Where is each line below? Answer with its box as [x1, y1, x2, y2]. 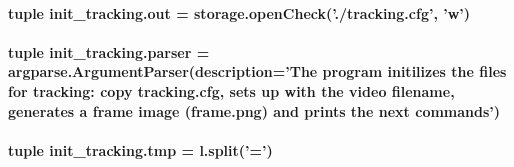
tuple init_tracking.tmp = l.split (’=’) [8, 139, 273, 160]
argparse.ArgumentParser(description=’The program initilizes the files [8, 61, 507, 82]
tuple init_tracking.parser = [8, 41, 210, 62]
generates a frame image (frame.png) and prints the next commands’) [8, 100, 501, 121]
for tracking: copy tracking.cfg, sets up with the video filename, [8, 80, 455, 101]
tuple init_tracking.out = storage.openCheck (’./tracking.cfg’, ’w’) [8, 2, 471, 23]
